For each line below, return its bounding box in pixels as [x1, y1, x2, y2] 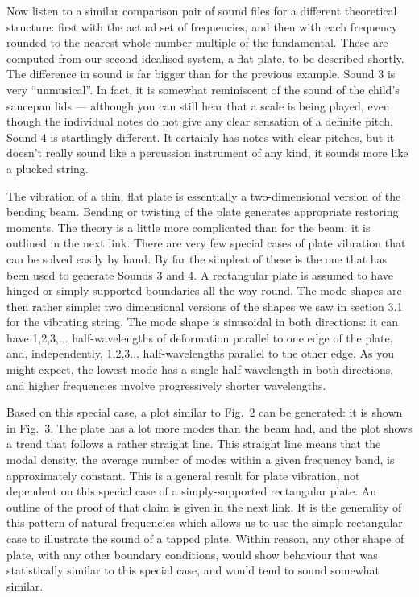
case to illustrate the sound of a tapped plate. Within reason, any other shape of [6, 530, 404, 546]
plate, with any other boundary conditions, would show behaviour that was [6, 545, 378, 562]
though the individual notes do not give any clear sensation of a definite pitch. [6, 113, 393, 130]
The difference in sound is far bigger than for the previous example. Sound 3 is [6, 65, 396, 82]
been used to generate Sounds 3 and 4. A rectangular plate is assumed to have [6, 266, 393, 283]
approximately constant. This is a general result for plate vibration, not [6, 466, 360, 483]
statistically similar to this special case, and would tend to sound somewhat [6, 562, 380, 578]
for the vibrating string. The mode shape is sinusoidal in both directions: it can [6, 313, 398, 330]
